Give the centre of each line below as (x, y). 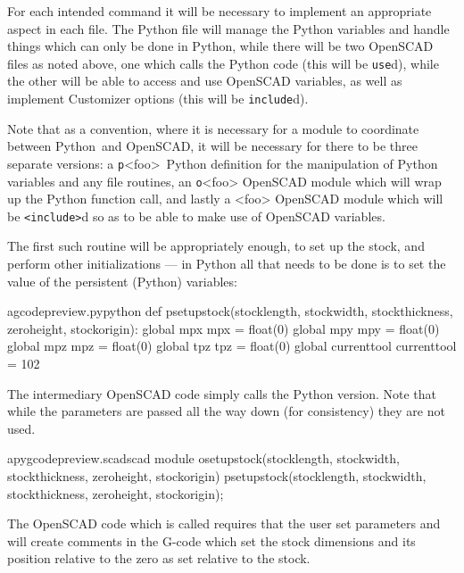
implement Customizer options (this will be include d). (158, 99)
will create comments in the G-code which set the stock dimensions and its (211, 540)
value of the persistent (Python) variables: (122, 281)
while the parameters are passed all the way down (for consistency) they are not (226, 411)
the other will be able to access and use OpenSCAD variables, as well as (205, 81)
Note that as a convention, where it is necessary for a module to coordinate (213, 128)
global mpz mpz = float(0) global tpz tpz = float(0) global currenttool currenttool (232, 346)
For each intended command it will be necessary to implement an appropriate (220, 11)
